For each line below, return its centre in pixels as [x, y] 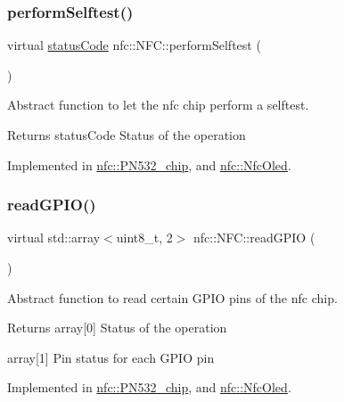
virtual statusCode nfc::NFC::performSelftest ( [134, 45]
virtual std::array [54, 238]
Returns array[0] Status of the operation [117, 328]
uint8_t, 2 [144, 238]
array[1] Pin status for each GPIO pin [111, 357]
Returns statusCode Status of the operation [127, 135]
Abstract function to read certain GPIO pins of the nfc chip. [172, 297]
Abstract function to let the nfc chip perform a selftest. [158, 105]
